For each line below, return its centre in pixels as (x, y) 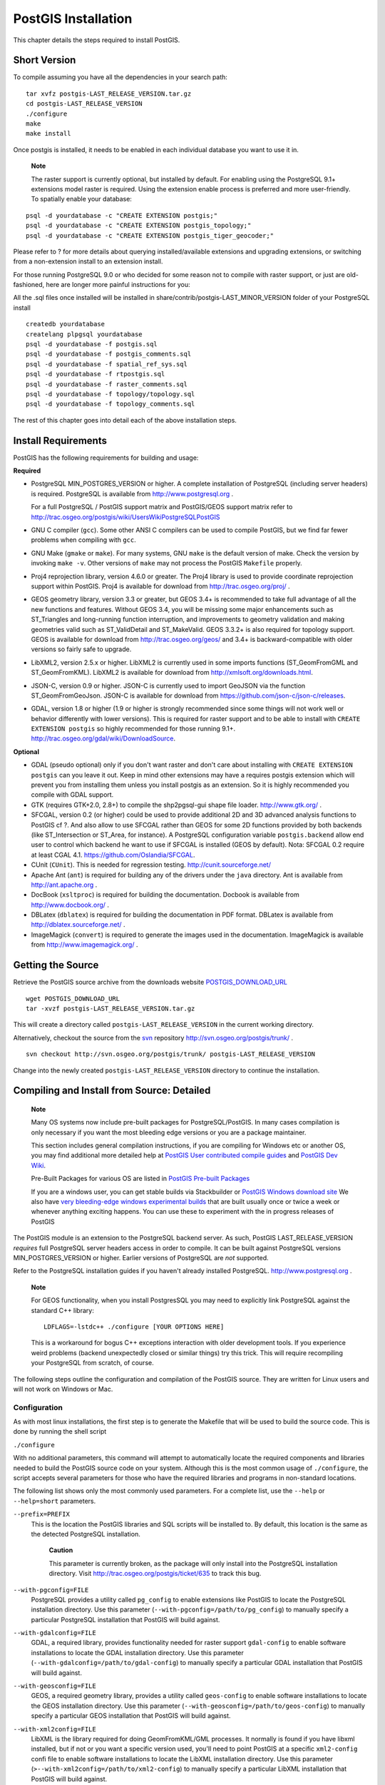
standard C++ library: (62, 1310)
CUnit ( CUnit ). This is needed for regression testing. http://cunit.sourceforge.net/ (151, 865)
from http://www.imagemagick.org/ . (84, 945)
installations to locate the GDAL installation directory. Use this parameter (137, 1652)
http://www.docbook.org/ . (70, 905)
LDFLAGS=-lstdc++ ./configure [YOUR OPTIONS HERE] (134, 1327)
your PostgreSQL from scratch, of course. (92, 1363)
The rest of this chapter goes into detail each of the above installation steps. (125, 420)
